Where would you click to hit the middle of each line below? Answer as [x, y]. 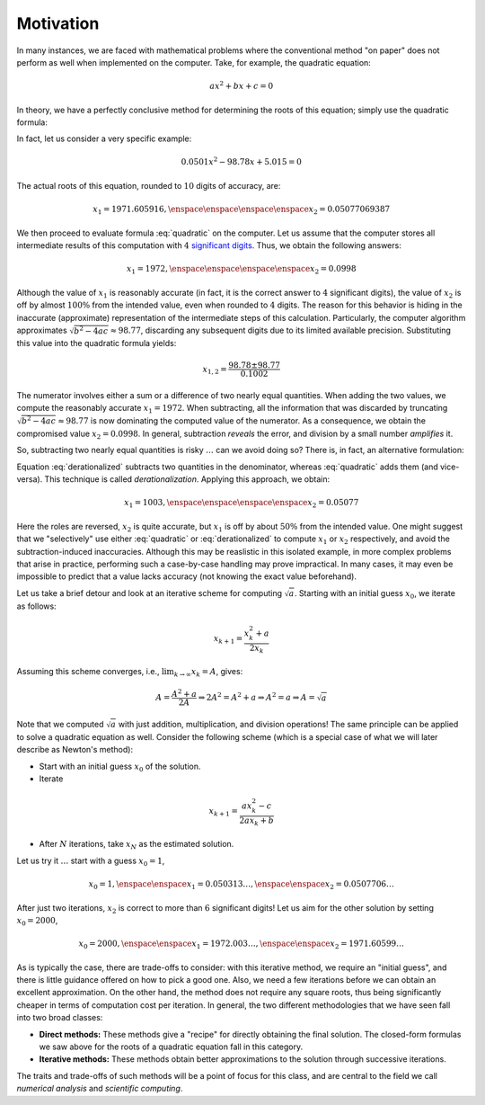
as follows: [37, 606]
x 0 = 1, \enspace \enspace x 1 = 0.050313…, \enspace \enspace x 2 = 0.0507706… [241, 885]
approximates [42, 330]
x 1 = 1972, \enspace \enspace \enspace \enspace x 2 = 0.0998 [241, 270]
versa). [30, 479]
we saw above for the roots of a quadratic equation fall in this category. [171, 1047]
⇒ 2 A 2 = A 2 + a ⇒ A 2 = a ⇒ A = [257, 697]
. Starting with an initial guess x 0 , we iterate [375, 594]
